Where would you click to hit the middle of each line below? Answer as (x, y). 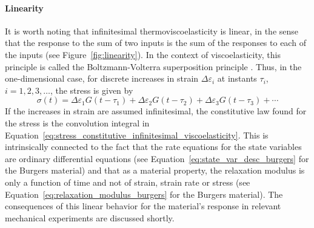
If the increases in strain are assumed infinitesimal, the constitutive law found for (156, 111)
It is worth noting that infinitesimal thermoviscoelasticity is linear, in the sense (152, 31)
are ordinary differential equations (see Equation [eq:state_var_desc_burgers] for (157, 158)
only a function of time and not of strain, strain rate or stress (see (128, 182)
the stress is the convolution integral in (77, 122)
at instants (237, 78)
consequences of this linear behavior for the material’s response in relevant (143, 206)
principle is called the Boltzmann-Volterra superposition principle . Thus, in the (153, 66)
